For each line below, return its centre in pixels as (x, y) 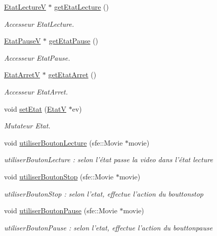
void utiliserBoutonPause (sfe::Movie (61, 210)
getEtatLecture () (82, 7)
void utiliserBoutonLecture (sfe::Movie (63, 142)
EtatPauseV (23, 41)
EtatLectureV (25, 7)
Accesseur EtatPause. (37, 57)
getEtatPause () (74, 41)
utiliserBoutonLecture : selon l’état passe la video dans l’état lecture (108, 159)
